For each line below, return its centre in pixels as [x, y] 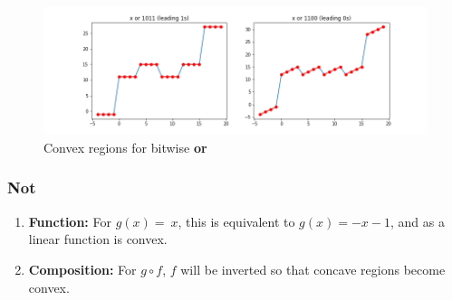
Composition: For [82, 269]
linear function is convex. [98, 239]
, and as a [417, 221]
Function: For [70, 221]
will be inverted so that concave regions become [313, 269]
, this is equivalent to [236, 221]
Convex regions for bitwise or [125, 147]
